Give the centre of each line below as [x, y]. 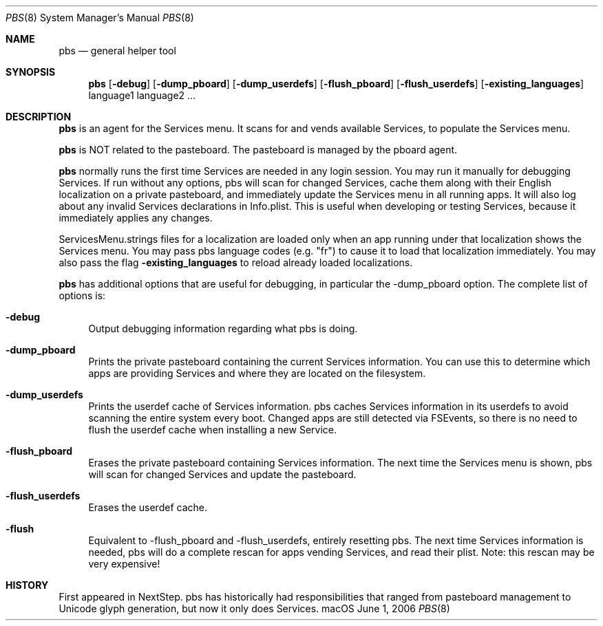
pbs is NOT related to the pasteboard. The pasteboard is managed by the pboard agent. [258, 150]
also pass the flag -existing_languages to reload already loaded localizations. [236, 262]
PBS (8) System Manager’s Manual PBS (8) [100, 18]
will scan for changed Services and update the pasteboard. [222, 474]
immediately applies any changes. [136, 218]
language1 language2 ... [142, 95]
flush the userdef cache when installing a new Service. [212, 430]
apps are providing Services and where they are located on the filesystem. [257, 373]
